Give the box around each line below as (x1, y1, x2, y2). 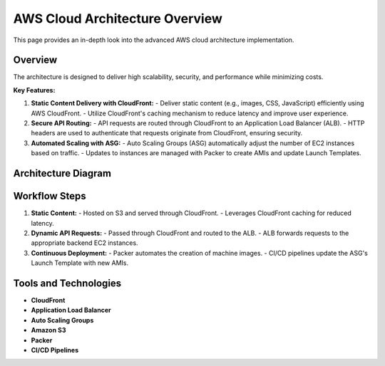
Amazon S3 (31, 326, 66, 335)
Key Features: (13, 85, 56, 94)
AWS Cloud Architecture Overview (13, 11, 222, 26)
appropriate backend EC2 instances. (31, 239, 138, 247)
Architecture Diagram (13, 167, 112, 179)
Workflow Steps (13, 190, 86, 202)
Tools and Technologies (13, 277, 122, 289)
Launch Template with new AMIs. (31, 258, 128, 267)
